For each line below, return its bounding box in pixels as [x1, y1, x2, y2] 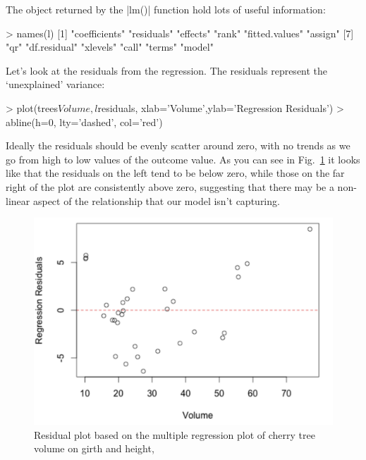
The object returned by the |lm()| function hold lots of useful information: [6, 2, 326, 16]
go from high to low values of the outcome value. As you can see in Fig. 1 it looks [6, 151, 360, 166]
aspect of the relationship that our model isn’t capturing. [32, 193, 280, 208]
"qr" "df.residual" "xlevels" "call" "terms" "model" [6, 39, 214, 54]
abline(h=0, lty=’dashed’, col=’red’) [6, 114, 163, 129]
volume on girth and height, [34, 441, 154, 456]
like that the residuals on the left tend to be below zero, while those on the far [6, 166, 345, 180]
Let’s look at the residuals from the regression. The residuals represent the [6, 63, 328, 77]
